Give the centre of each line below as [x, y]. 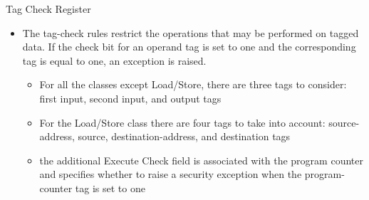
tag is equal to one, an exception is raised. [114, 60]
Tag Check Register [48, 9]
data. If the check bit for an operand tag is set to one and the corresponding [189, 47]
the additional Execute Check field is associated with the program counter [201, 160]
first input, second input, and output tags [130, 98]
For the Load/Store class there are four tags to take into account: [182, 122]
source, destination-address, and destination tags [184, 136]
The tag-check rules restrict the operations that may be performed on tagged [191, 32]
